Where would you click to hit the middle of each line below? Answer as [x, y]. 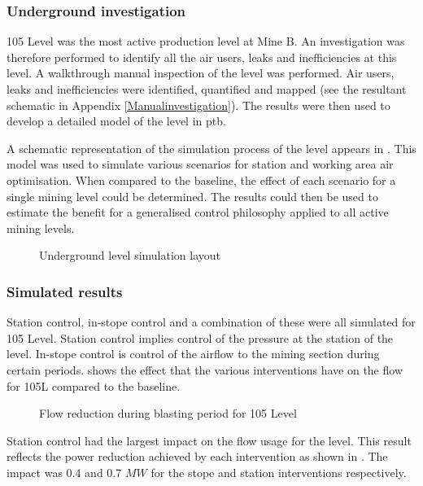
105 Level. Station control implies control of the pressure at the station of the [200, 337]
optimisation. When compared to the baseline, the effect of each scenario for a [201, 180]
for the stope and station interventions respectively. [279, 472]
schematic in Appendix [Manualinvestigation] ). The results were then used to [198, 105]
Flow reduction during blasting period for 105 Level [168, 413]
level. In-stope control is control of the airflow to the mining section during [193, 354]
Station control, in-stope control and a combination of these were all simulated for [211, 322]
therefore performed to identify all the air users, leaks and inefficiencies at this [202, 57]
